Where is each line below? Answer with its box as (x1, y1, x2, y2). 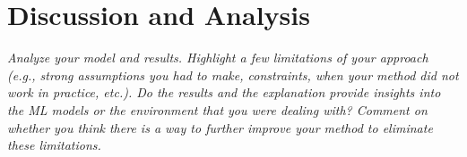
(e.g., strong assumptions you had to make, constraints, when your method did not (7, 65, 459, 84)
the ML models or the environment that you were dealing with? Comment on (7, 100, 428, 119)
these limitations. (7, 136, 101, 154)
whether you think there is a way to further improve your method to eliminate (7, 118, 433, 136)
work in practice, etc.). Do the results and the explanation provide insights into (7, 83, 441, 102)
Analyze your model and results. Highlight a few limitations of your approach (7, 48, 428, 67)
